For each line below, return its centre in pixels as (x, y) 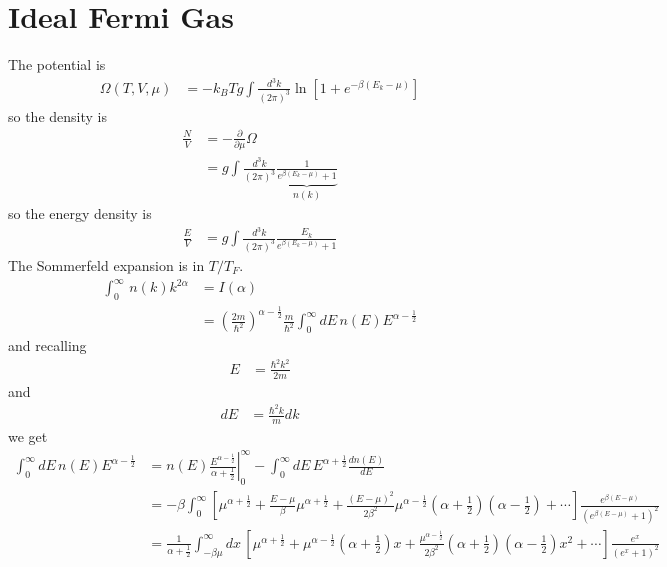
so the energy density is (80, 213)
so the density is (57, 115)
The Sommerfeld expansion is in (106, 264)
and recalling (47, 345)
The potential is (57, 64)
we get (28, 436)
